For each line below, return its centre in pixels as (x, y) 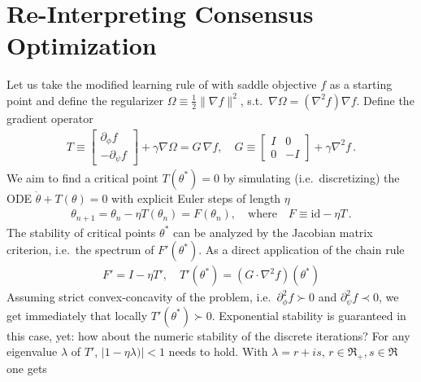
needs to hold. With (218, 351)
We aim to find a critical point (82, 177)
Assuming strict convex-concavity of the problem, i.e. (139, 297)
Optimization (82, 45)
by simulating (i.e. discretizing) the (311, 177)
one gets (27, 369)
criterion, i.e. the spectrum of (80, 250)
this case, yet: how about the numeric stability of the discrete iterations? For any (208, 335)
